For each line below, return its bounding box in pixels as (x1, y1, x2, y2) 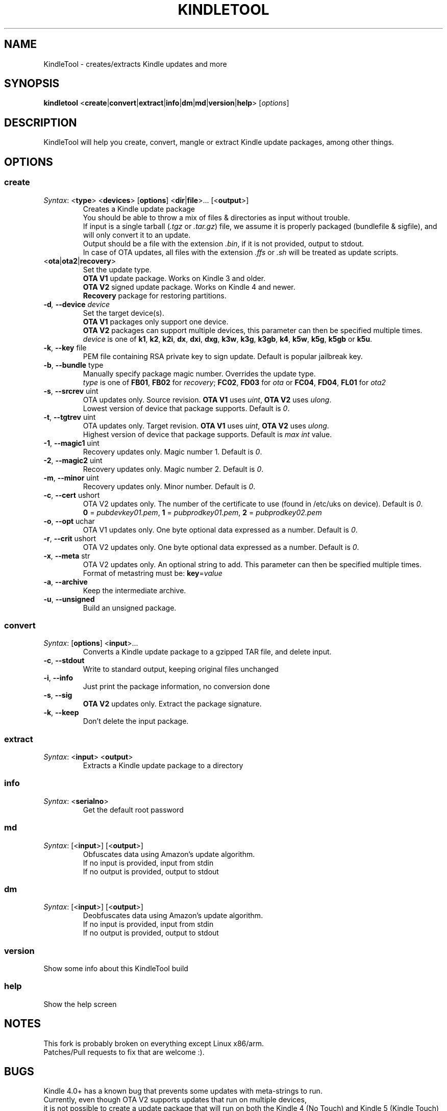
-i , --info (43, 673, 73, 683)
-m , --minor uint (43, 473, 99, 482)
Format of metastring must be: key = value (83, 568, 222, 577)
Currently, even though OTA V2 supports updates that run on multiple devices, (43, 1095, 307, 1104)
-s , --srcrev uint (43, 386, 98, 395)
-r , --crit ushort (43, 534, 96, 543)
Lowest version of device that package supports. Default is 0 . (83, 403, 290, 413)
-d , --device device (43, 299, 110, 309)
